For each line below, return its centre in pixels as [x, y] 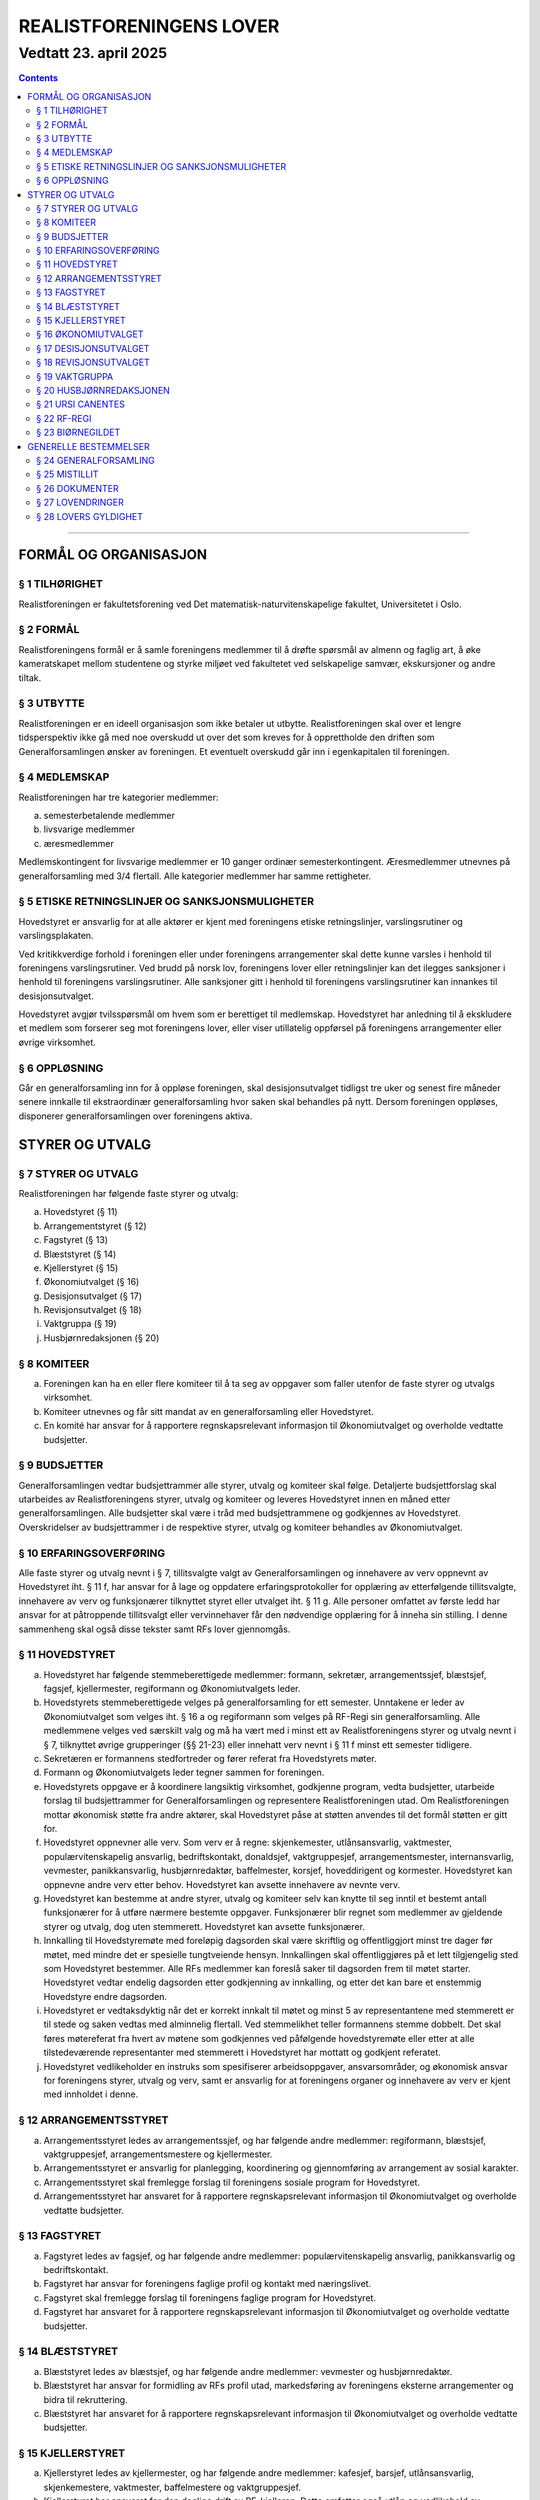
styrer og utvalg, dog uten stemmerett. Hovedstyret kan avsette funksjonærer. [204, 1926]
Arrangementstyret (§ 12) [95, 1226]
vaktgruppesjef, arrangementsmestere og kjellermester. [158, 2154]
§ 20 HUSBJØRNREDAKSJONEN [103, 390]
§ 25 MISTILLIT [67, 474]
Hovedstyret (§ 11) [81, 1212]
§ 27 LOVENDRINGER [80, 502]
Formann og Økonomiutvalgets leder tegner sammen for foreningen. [184, 1772]
